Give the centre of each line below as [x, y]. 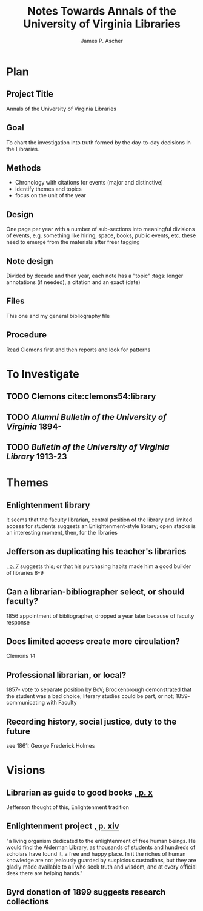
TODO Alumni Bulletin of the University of [86, 417]
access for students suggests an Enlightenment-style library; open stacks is [101, 526]
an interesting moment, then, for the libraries [62, 532]
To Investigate [43, 374]
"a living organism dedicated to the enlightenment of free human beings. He [101, 841]
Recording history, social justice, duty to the [92, 721]
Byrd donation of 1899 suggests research [86, 892]
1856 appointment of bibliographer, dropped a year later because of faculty [100, 616]
